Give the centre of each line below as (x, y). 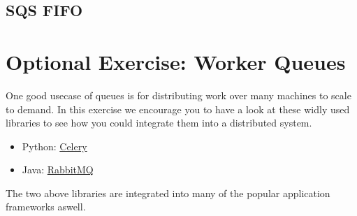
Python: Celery (54, 146)
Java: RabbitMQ (58, 170)
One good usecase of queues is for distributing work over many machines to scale (178, 95)
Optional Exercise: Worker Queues (176, 61)
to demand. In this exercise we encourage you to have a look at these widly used (178, 109)
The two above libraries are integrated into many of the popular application (168, 193)
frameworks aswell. (46, 207)
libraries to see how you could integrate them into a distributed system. (159, 123)
